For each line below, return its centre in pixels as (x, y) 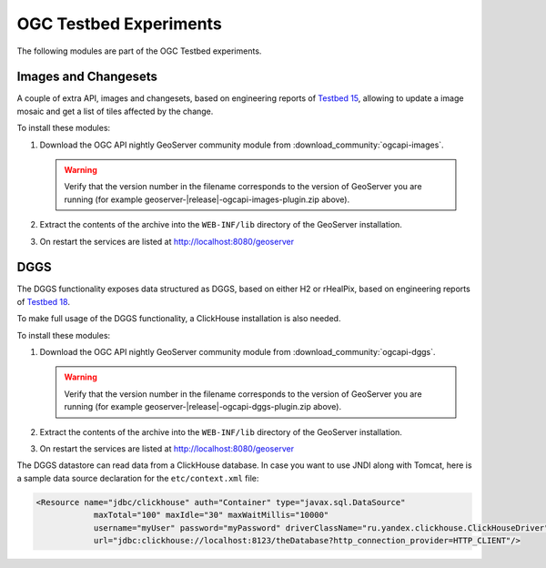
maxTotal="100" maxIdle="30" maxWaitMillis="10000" (211, 515)
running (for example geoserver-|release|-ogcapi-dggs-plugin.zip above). (202, 407)
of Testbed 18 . (43, 301)
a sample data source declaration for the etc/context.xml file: (138, 478)
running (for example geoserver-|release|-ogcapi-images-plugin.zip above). (207, 199)
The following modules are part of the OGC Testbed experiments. (139, 51)
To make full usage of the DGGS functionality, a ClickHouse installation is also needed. (179, 319)
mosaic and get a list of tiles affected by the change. (115, 111)
